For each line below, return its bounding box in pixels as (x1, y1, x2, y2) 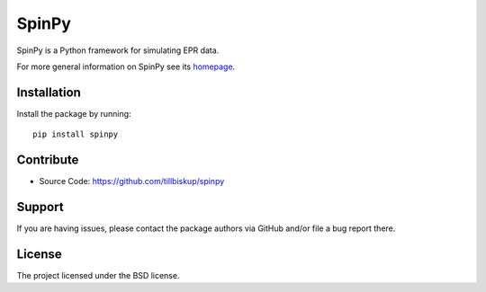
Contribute (16, 153, 79, 168)
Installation (16, 84, 81, 100)
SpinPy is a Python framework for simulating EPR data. (16, 45, 220, 56)
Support (16, 199, 64, 215)
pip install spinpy (32, 129, 119, 139)
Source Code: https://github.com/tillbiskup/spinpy (39, 176, 225, 187)
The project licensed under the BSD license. (16, 270, 180, 280)
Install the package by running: (16, 108, 131, 119)
